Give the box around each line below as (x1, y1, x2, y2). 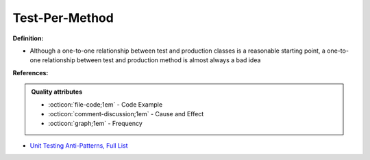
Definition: (12, 34, 44, 42)
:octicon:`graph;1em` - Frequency (48, 120, 143, 128)
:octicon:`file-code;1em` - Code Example (48, 100, 163, 109)
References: (12, 68, 49, 77)
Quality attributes (31, 88, 82, 96)
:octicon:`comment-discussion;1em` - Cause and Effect (48, 109, 204, 118)
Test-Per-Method (12, 10, 114, 25)
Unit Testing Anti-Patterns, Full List (29, 141, 128, 150)
